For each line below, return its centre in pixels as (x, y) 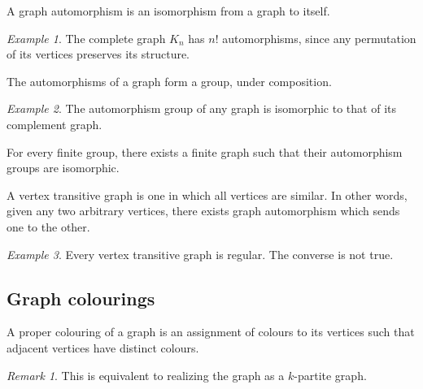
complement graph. (55, 124)
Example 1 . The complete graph (86, 38)
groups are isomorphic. (63, 168)
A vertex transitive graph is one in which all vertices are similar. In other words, (207, 194)
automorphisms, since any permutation (319, 38)
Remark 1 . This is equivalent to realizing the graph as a (146, 375)
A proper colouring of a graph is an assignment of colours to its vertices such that (211, 332)
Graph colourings (81, 298)
